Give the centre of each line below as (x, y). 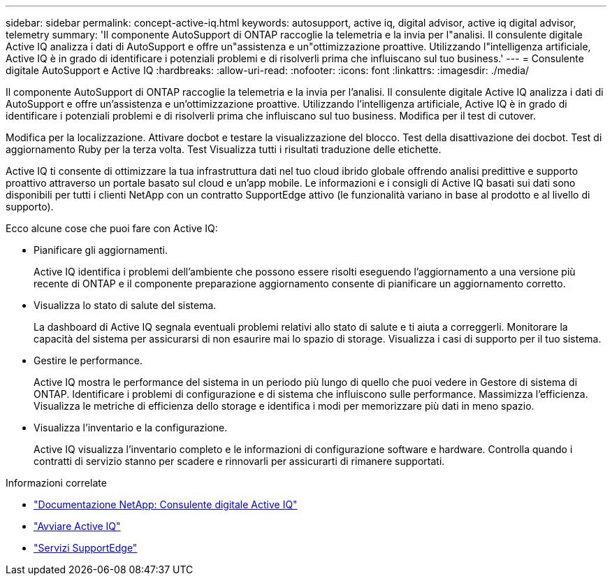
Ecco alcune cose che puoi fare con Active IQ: (112, 228)
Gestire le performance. (88, 360)
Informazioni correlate (56, 483)
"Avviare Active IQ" (77, 526)
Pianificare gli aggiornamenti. (101, 250)
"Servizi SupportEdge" (86, 548)
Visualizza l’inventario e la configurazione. (131, 428)
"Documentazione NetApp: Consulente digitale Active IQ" (166, 504)
